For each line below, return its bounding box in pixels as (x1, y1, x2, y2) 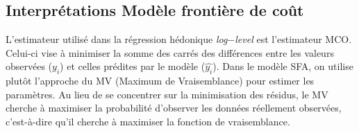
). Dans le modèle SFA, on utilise (212, 59, 353, 73)
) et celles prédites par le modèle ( (60, 59, 206, 73)
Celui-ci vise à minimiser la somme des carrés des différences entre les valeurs (6, 45, 334, 60)
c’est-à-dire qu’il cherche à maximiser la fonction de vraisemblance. (6, 114, 290, 128)
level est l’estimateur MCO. (235, 32, 352, 46)
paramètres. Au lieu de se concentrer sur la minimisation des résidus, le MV (6, 87, 328, 101)
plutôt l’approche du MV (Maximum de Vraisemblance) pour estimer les (6, 73, 315, 88)
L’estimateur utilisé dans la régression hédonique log (6, 32, 228, 46)
